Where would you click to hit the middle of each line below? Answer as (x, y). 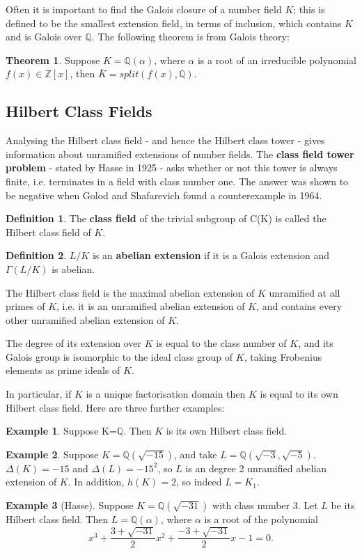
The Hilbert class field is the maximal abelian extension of (130, 292)
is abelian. (73, 268)
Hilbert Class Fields (79, 111)
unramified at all (305, 292)
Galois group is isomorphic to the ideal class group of (119, 356)
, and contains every (299, 306)
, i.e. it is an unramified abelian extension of (151, 306)
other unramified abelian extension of (85, 319)
